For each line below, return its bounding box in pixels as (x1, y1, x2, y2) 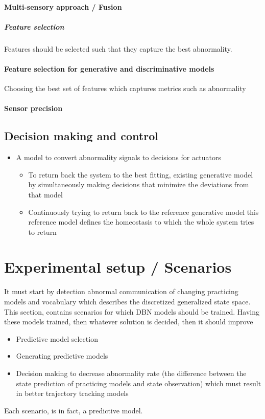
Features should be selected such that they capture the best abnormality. (4, 43, 232, 54)
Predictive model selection (16, 333, 98, 344)
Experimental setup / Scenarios (4, 256, 232, 277)
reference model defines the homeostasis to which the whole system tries (28, 216, 254, 227)
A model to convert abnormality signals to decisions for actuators (16, 152, 221, 163)
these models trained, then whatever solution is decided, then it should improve (4, 316, 253, 327)
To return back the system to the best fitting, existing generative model (28, 169, 253, 180)
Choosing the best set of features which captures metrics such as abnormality (4, 83, 246, 94)
